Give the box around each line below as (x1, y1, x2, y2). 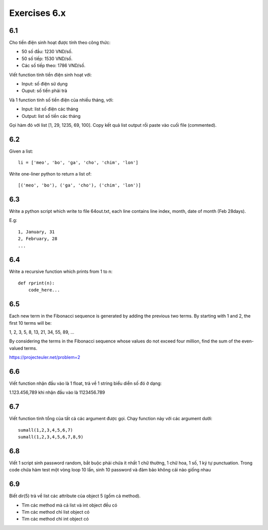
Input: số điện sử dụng (21, 81, 68, 87)
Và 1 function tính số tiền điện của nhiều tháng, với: (9, 97, 114, 103)
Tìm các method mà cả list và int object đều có (21, 502, 118, 508)
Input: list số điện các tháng (21, 106, 79, 112)
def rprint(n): (18, 280, 55, 286)
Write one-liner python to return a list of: (9, 171, 92, 177)
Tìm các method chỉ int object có (21, 516, 89, 522)
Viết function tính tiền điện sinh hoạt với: (9, 72, 92, 78)
